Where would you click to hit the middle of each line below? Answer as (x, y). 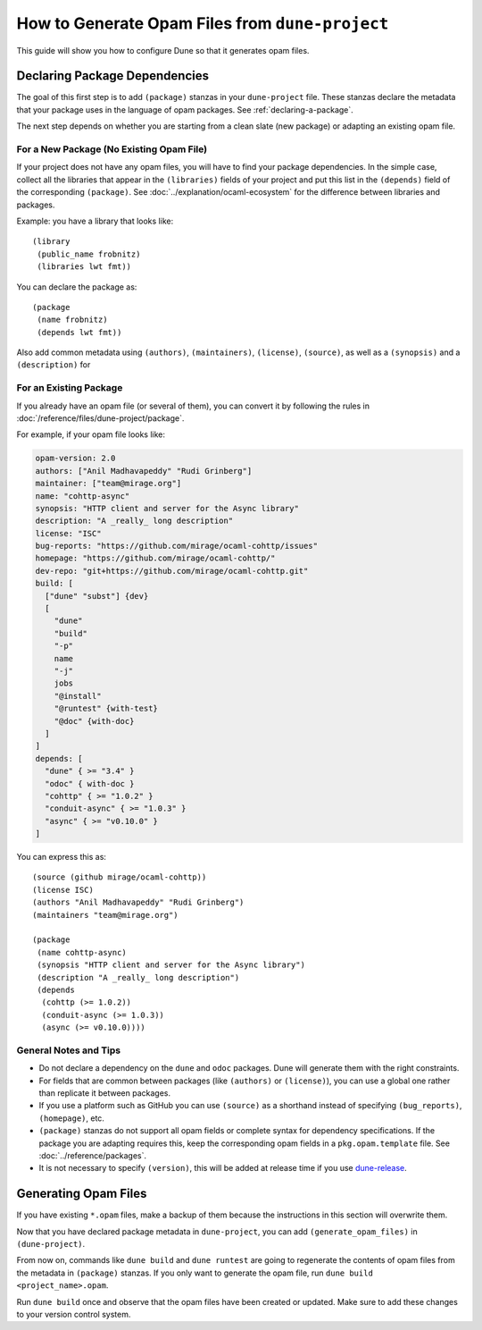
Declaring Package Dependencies (113, 76)
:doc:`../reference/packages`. (93, 1156)
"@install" (78, 696)
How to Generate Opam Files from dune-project (203, 23)
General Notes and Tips (69, 1050)
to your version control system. (74, 1315)
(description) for (54, 365)
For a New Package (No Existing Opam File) (112, 149)
